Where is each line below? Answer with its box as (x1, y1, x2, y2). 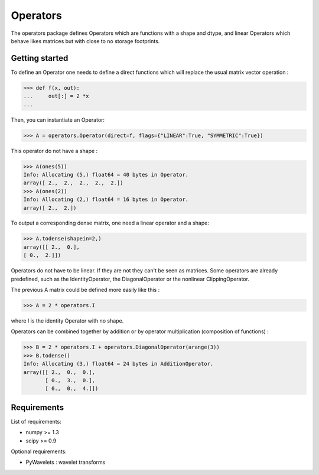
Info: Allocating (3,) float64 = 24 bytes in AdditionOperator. (23, 360, 214, 367)
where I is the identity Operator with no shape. (11, 317, 124, 324)
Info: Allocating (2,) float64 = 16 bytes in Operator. (23, 196, 189, 203)
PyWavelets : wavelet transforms (25, 458, 106, 466)
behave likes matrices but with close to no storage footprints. (11, 37, 160, 44)
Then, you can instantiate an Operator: (11, 116, 105, 123)
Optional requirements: (11, 448, 67, 455)
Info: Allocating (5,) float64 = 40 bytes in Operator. (23, 171, 189, 178)
